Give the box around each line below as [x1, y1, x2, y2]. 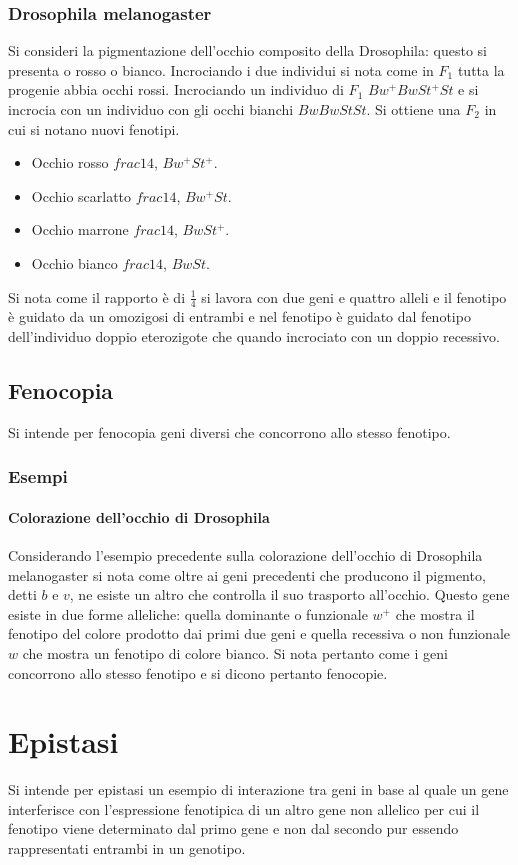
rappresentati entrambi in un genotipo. [8, 838, 246, 859]
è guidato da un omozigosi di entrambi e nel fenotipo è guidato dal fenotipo [8, 306, 471, 327]
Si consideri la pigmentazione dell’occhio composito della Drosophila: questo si [8, 40, 487, 61]
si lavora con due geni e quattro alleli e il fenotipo [201, 286, 507, 307]
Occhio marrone [31, 219, 129, 240]
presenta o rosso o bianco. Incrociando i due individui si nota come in [8, 59, 434, 80]
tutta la [457, 59, 505, 80]
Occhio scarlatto [31, 185, 132, 206]
